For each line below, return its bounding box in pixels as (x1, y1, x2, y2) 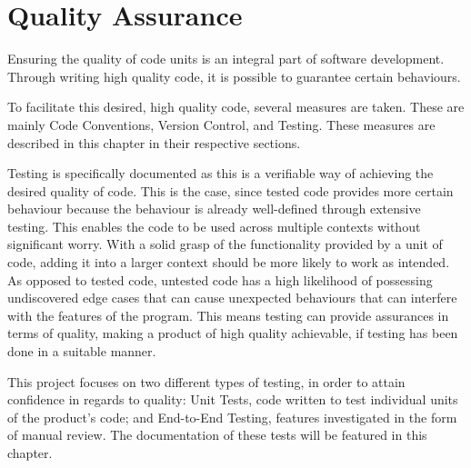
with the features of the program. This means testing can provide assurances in (7, 305, 449, 324)
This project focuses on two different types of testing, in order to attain (7, 372, 406, 391)
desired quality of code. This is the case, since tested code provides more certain (7, 181, 454, 200)
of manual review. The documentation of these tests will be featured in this (7, 425, 427, 444)
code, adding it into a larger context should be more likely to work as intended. (7, 253, 450, 272)
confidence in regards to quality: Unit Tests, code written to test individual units (7, 390, 458, 409)
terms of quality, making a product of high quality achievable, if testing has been (7, 324, 458, 343)
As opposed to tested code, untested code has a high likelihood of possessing (7, 270, 433, 289)
